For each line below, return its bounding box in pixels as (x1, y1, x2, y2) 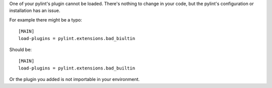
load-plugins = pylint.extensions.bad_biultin (18, 35, 135, 41)
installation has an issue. (9, 7, 60, 13)
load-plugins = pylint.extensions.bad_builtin (18, 65, 135, 71)
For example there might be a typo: (9, 16, 83, 22)
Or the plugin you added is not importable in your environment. (9, 76, 140, 82)
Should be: (9, 46, 32, 52)
